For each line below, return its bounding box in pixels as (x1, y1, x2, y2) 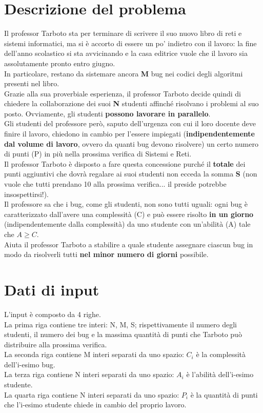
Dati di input (4, 279, 99, 300)
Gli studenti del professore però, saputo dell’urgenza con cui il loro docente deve (4, 118, 256, 129)
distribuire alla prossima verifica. (4, 339, 107, 349)
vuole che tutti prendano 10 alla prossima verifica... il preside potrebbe (4, 179, 227, 189)
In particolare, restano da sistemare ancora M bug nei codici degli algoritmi (4, 68, 243, 78)
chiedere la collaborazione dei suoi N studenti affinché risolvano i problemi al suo (4, 98, 259, 109)
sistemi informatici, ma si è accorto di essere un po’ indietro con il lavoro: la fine (4, 37, 257, 48)
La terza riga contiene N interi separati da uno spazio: (4, 369, 174, 380)
